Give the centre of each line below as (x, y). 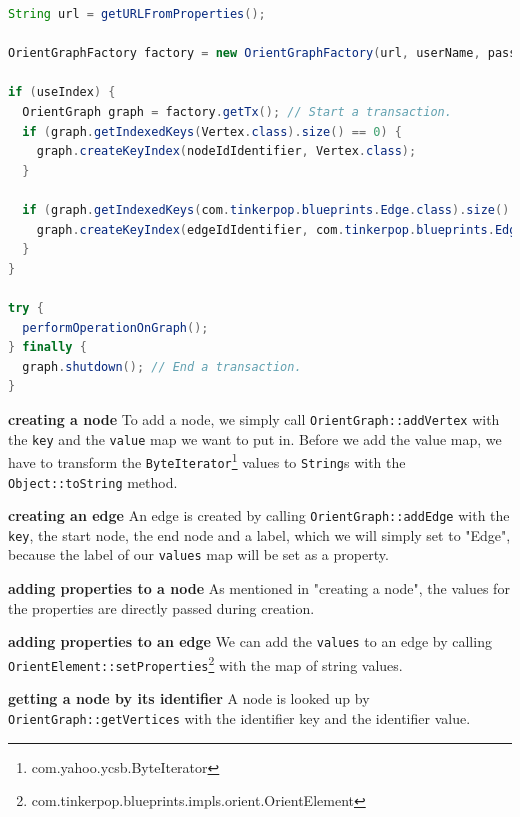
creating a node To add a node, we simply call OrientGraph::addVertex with (254, 418)
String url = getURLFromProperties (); (137, 14)
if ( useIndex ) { (62, 92)
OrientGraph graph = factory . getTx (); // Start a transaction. (237, 111)
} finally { (47, 347)
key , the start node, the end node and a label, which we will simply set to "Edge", (259, 534)
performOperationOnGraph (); (115, 327)
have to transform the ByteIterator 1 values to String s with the (207, 460)
